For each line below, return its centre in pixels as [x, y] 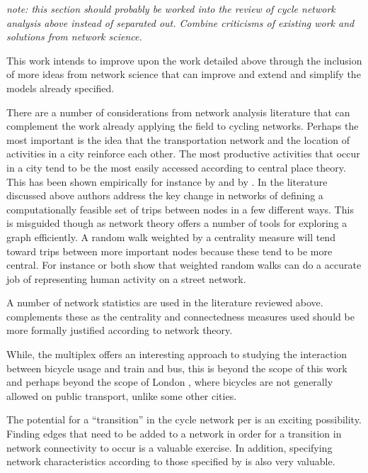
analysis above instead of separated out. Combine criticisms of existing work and [180, 22]
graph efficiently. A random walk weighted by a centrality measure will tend [171, 236]
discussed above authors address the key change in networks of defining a [165, 195]
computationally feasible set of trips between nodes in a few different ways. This [180, 209]
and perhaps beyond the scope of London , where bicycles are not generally [170, 382]
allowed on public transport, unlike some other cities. [122, 395]
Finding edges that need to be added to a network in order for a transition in [174, 434]
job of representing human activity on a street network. [126, 278]
